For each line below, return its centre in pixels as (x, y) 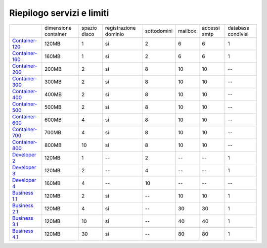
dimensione (58, 28)
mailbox (187, 31)
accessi (211, 28)
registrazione (120, 28)
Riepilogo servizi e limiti (59, 13)
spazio (89, 28)
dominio (114, 34)
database (239, 28)
